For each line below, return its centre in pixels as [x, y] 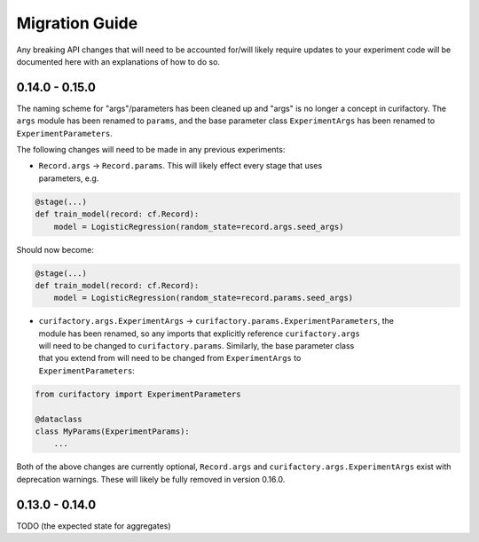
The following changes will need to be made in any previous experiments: [151, 150]
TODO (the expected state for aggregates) [94, 526]
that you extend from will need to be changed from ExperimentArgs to [170, 358]
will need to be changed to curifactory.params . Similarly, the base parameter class [196, 346]
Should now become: [55, 249]
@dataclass [59, 419]
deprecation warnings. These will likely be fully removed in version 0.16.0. [151, 479]
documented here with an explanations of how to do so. [118, 61]
